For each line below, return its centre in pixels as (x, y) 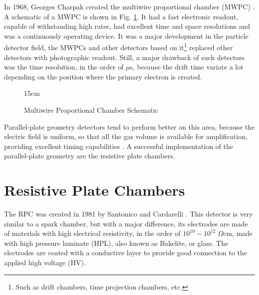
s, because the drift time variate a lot (187, 67)
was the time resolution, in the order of (64, 67)
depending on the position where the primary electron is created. (103, 76)
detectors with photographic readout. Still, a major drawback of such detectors (125, 57)
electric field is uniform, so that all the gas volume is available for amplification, (126, 136)
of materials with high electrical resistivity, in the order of (92, 233)
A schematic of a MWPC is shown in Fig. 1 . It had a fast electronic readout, (121, 16)
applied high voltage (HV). (45, 262)
